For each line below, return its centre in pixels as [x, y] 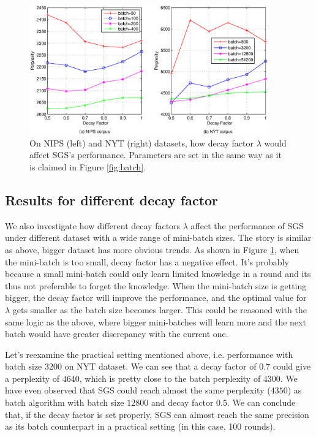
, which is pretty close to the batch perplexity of [170, 378]
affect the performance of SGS [247, 225]
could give [292, 366]
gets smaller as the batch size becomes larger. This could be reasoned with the [160, 309]
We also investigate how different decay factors [93, 225]
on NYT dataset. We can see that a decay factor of [160, 366]
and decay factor [182, 402]
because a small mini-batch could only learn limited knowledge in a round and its [158, 274]
